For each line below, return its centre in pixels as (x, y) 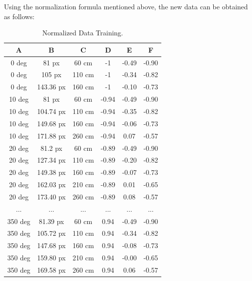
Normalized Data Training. (83, 33)
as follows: (19, 16)
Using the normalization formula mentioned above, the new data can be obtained (126, 6)
